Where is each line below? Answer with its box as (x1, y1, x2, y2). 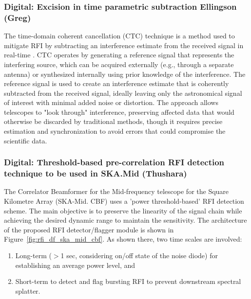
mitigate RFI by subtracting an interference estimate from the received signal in (4, 40, 244, 50)
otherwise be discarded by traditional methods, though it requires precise (4, 116, 223, 126)
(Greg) (4, 11, 31, 23)
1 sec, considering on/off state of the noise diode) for (60, 250, 218, 260)
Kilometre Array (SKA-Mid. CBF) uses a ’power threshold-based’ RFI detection (4, 196, 244, 206)
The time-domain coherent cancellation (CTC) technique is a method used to (4, 31, 235, 41)
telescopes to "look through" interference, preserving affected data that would (4, 106, 234, 117)
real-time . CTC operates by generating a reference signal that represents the (4, 50, 234, 60)
